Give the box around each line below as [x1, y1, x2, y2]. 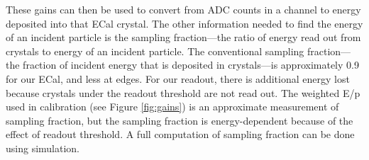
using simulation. [6, 140, 80, 155]
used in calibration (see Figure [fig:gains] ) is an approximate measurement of [6, 99, 339, 114]
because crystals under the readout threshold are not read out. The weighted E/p [6, 85, 360, 100]
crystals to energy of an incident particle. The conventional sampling [6, 43, 304, 58]
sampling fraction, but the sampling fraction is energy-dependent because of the [6, 113, 353, 127]
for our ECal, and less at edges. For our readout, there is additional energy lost [6, 71, 350, 86]
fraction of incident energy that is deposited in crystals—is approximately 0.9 [23, 57, 359, 72]
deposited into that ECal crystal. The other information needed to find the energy [6, 16, 363, 30]
